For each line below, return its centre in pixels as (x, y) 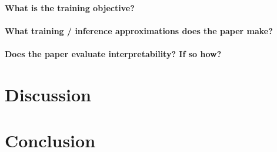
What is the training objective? (70, 7)
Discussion (48, 94)
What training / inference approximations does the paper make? (139, 30)
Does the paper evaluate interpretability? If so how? (113, 53)
